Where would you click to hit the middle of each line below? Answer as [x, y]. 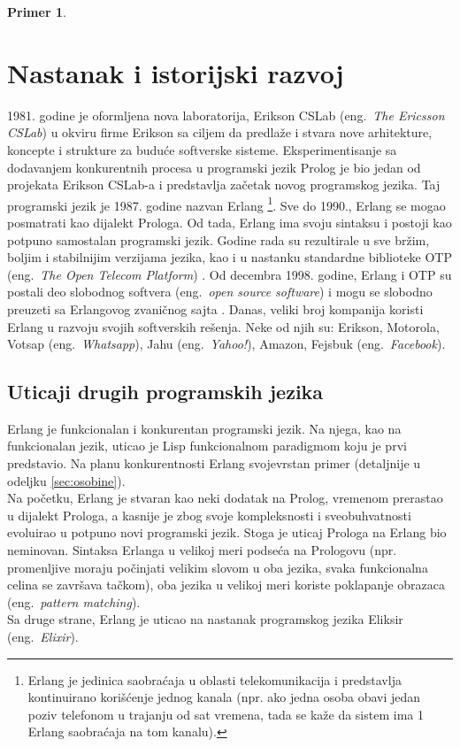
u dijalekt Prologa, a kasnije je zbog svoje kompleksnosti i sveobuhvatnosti [209, 515]
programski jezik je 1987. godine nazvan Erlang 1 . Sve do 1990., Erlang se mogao [226, 204]
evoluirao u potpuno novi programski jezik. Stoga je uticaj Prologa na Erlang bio [227, 532]
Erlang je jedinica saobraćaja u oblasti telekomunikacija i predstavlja [215, 679]
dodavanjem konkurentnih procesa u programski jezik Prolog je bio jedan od [214, 167]
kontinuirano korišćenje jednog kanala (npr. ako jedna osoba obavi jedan [224, 697]
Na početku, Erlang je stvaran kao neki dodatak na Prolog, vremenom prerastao [225, 498]
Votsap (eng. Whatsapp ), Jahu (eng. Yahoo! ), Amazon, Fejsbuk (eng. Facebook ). [226, 344]
